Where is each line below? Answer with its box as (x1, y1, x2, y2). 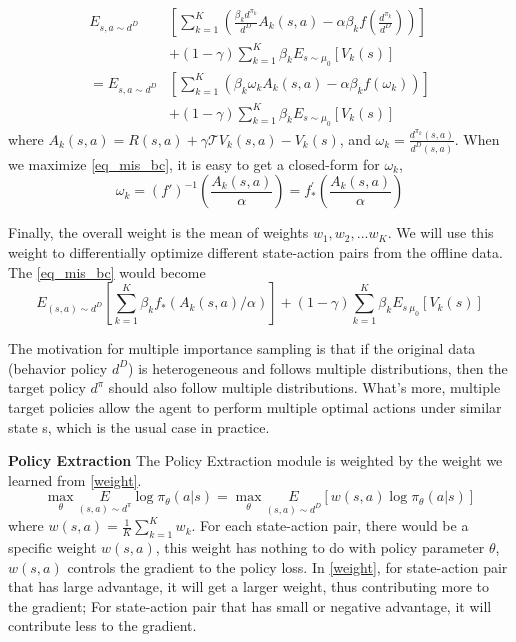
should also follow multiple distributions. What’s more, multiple (108, 377, 501, 398)
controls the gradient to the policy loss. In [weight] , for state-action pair (67, 556, 508, 577)
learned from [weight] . (8, 469, 142, 490)
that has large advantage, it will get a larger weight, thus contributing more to (8, 576, 490, 597)
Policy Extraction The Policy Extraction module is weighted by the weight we (8, 450, 503, 471)
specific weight (8, 536, 97, 557)
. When (454, 128, 500, 149)
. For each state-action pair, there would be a (191, 515, 469, 536)
